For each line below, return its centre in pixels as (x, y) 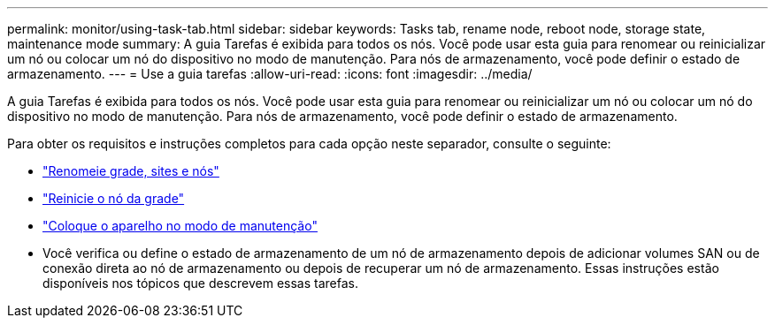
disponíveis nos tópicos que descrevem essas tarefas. (201, 283)
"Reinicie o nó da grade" (114, 198)
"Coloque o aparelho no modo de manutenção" (180, 226)
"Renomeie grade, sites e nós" (131, 171)
